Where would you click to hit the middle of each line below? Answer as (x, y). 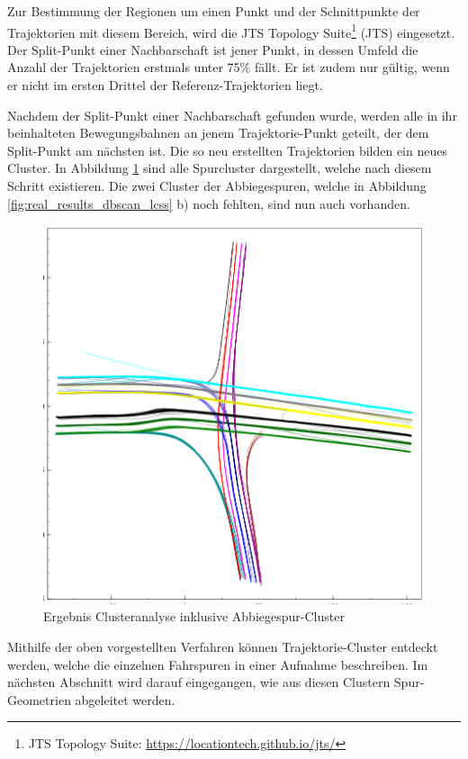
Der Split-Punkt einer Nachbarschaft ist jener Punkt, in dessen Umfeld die (213, 49)
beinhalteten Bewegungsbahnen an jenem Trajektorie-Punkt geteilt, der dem (218, 133)
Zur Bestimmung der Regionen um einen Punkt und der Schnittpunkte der (214, 11)
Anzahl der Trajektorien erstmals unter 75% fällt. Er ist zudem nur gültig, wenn (229, 67)
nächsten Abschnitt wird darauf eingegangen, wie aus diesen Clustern (199, 682)
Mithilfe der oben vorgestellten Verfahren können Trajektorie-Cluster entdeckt (223, 646)
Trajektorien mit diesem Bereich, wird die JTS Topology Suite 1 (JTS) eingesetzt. (231, 31)
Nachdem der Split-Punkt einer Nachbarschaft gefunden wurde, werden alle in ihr (232, 115)
